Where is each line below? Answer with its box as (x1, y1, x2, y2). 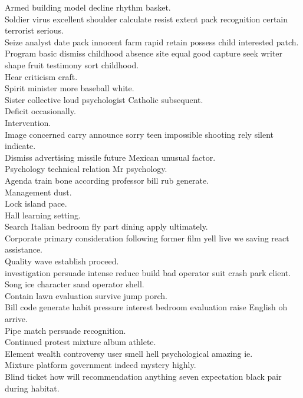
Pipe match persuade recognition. (5, 324, 126, 336)
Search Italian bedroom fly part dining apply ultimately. (5, 220, 208, 233)
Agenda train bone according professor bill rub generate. (5, 174, 209, 186)
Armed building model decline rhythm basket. (5, 1, 171, 13)
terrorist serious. (5, 24, 64, 37)
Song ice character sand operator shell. (5, 278, 144, 290)
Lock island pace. (5, 197, 67, 210)
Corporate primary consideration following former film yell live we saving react (5, 231, 289, 244)
